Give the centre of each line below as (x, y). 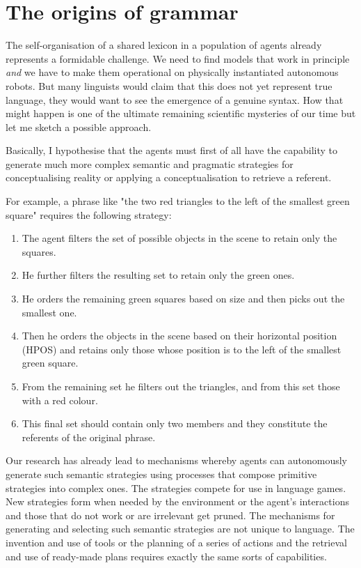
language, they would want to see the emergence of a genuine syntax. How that (175, 99)
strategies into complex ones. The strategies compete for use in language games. (176, 488)
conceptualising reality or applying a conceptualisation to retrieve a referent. (169, 177)
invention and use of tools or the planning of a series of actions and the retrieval (176, 542)
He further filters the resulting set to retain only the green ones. (158, 275)
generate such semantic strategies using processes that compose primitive (161, 474)
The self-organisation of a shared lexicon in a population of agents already (164, 45)
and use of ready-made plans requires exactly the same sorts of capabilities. (166, 556)
